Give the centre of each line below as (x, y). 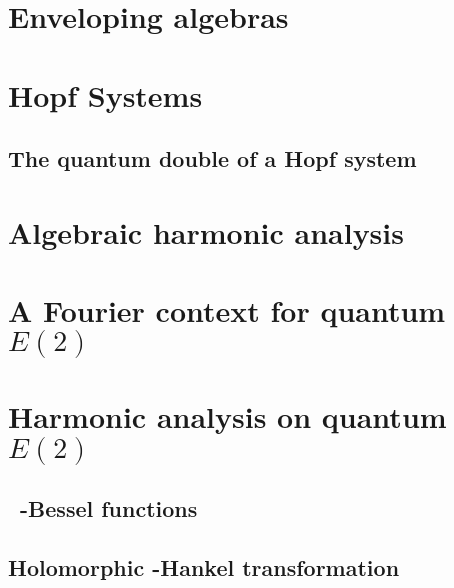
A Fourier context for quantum (227, 310)
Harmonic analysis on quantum (227, 416)
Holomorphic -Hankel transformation (204, 566)
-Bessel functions (109, 508)
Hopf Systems (105, 94)
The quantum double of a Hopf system (212, 158)
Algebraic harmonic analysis (206, 231)
